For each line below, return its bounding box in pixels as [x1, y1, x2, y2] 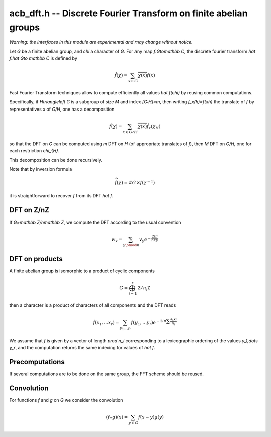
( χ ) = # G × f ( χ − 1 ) [116, 179, 155, 185]
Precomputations [9, 357, 65, 366]
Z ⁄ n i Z [138, 285, 151, 292]
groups [9, 22, 40, 33]
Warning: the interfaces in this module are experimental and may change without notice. [9, 39, 193, 45]
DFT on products [9, 254, 63, 263]
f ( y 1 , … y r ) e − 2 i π [131, 319, 167, 326]
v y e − [139, 236, 151, 243]
